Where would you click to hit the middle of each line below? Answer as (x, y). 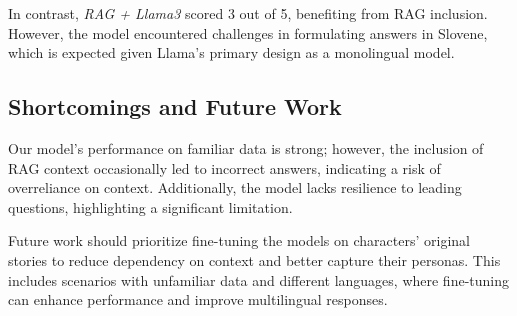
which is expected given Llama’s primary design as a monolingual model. (231, 52)
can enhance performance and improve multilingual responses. (198, 299)
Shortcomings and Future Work (175, 106)
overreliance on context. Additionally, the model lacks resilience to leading (235, 187)
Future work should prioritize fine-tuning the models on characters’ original (239, 240)
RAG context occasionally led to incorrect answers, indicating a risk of (224, 167)
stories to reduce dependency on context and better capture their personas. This (254, 259)
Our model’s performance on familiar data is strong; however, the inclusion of (246, 147)
